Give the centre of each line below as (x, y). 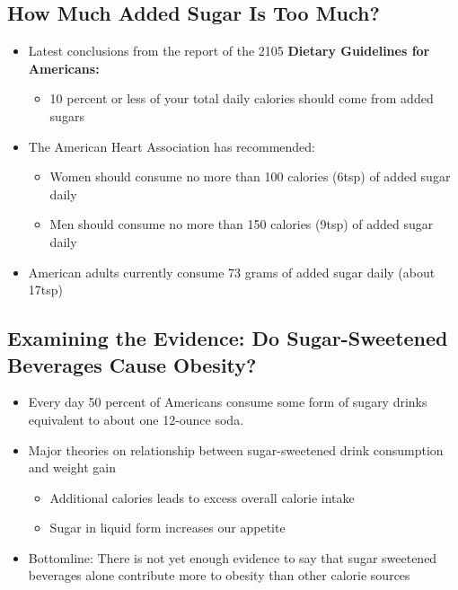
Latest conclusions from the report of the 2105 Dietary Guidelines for (229, 51)
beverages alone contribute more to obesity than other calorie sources (219, 575)
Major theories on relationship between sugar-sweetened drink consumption (236, 449)
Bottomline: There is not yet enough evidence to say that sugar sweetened (233, 557)
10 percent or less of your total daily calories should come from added (242, 98)
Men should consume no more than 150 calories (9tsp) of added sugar (242, 224)
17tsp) (45, 290)
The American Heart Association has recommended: (172, 146)
